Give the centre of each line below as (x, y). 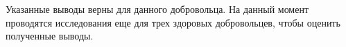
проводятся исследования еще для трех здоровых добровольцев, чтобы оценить (173, 22)
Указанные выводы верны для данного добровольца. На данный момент (157, 9)
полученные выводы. (50, 36)
